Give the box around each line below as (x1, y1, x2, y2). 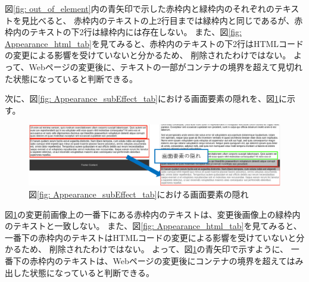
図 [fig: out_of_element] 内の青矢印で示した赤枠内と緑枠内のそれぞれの (5, 2, 274, 14)
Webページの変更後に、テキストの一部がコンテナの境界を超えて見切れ (29, 60, 303, 73)
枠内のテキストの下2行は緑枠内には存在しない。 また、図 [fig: (5, 26, 242, 38)
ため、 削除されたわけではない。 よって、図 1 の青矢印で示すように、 (21, 243, 289, 255)
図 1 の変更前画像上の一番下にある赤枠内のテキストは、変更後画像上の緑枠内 (5, 208, 301, 220)
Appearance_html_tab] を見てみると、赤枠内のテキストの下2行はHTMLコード (5, 37, 304, 49)
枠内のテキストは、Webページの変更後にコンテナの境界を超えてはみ (38, 255, 304, 267)
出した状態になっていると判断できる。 (5, 266, 155, 278)
